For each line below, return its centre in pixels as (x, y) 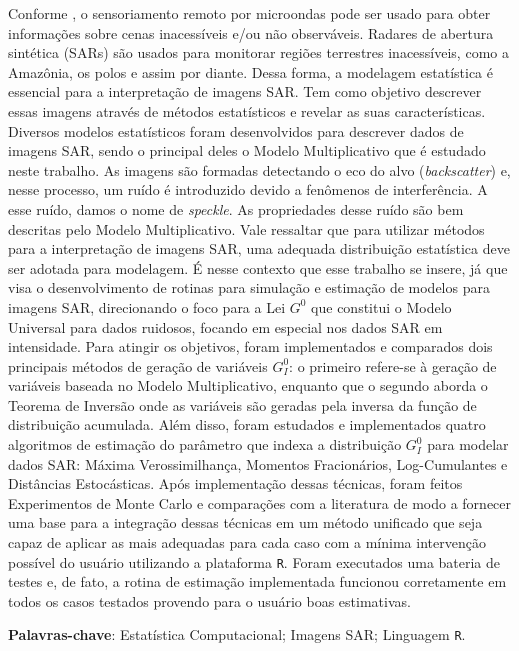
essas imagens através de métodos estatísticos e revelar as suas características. (247, 110)
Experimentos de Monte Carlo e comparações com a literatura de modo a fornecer (260, 502)
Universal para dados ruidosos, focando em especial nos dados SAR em (225, 326)
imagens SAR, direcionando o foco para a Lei (147, 306)
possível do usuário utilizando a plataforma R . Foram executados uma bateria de (254, 561)
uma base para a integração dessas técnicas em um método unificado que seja (245, 522)
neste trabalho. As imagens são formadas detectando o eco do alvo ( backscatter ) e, (259, 169)
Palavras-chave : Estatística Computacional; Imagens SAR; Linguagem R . (237, 634)
